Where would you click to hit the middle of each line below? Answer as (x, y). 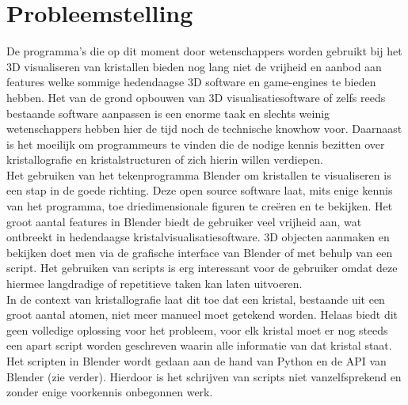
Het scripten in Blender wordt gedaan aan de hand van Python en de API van (196, 361)
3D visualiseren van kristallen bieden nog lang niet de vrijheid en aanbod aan (194, 66)
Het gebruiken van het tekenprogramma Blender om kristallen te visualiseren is (199, 174)
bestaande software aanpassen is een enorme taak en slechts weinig (168, 113)
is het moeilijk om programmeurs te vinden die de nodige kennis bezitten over (196, 144)
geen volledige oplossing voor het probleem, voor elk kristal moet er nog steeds (197, 329)
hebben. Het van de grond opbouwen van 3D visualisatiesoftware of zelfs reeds (196, 97)
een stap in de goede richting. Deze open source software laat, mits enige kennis (200, 190)
